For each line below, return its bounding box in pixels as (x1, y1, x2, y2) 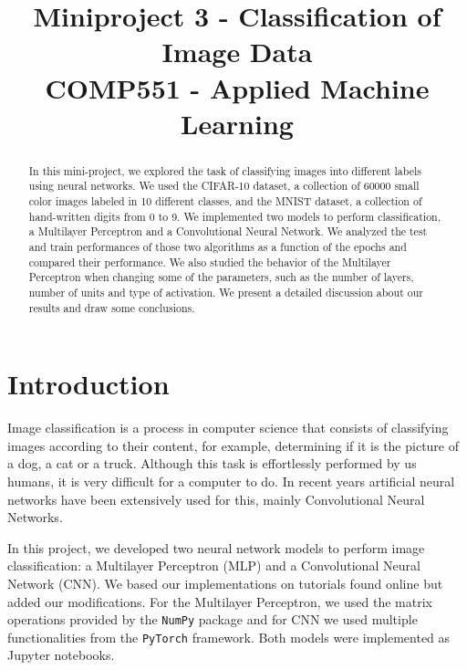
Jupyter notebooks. (7, 645, 115, 665)
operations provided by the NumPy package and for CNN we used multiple (7, 610, 418, 629)
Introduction (7, 365, 170, 403)
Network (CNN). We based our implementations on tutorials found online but (7, 573, 443, 592)
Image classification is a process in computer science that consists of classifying (7, 418, 449, 437)
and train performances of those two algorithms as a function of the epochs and (28, 239, 407, 255)
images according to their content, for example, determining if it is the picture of (7, 435, 460, 455)
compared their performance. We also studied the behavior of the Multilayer (28, 254, 391, 269)
